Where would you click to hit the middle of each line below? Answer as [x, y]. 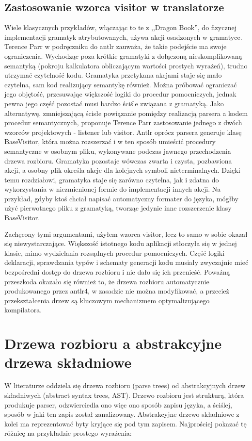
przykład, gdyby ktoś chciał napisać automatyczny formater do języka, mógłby [121, 198]
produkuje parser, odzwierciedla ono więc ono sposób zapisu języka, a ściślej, [118, 404]
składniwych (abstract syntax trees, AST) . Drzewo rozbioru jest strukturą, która [124, 395]
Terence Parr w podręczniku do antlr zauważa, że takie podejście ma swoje [116, 46]
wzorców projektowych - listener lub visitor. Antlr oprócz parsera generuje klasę [123, 132]
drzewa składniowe [68, 362]
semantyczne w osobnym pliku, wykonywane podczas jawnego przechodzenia [118, 151]
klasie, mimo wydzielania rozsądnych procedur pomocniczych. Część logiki [115, 253]
